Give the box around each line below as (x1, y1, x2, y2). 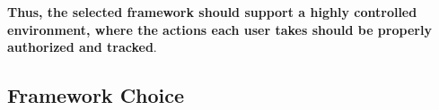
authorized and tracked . (7, 38, 157, 56)
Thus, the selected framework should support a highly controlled (7, 3, 417, 21)
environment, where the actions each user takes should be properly (7, 20, 432, 38)
